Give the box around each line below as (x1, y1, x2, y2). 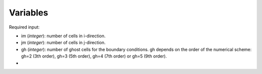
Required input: (9, 24, 40, 30)
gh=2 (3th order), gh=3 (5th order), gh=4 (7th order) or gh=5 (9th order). (21, 53, 167, 59)
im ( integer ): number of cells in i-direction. (21, 33, 106, 39)
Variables (9, 7, 49, 18)
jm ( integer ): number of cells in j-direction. (21, 40, 106, 45)
